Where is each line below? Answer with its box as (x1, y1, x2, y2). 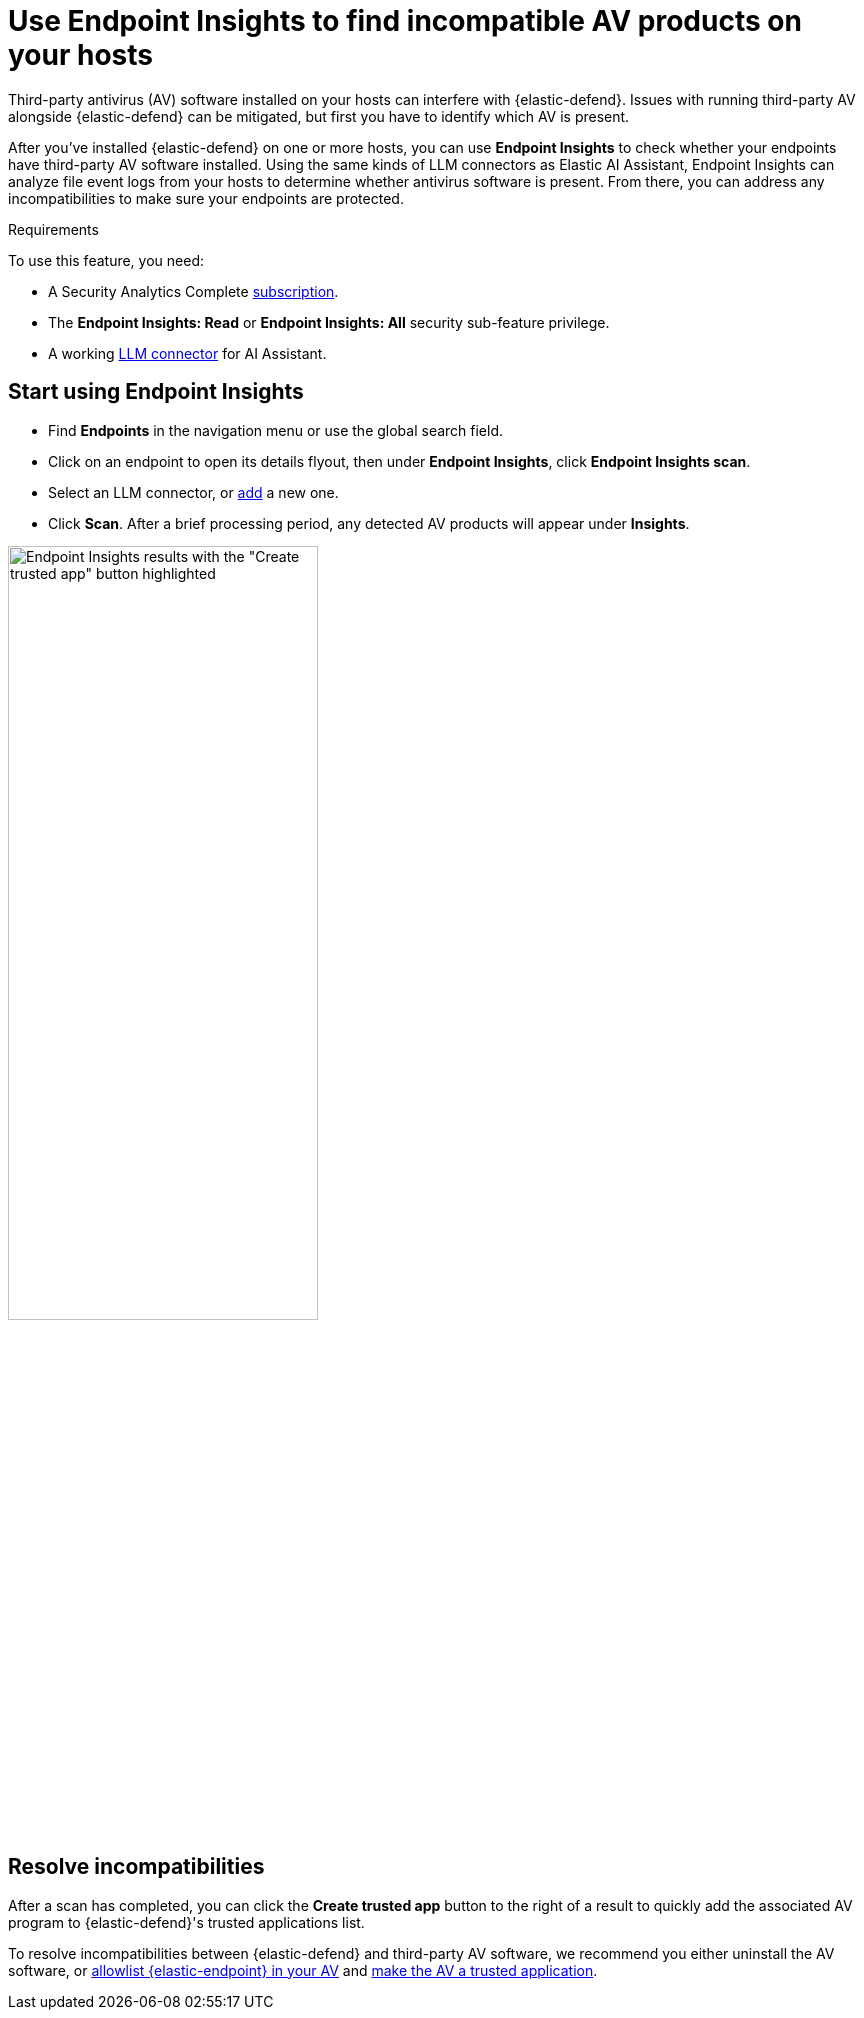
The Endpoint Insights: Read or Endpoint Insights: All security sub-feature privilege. (48, 313, 610, 331)
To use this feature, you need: (8, 251, 204, 269)
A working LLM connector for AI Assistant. (48, 344, 327, 362)
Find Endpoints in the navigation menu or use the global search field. (48, 421, 504, 439)
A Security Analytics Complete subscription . (48, 282, 339, 300)
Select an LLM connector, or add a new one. (48, 483, 339, 501)
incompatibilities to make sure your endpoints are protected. (8, 189, 404, 207)
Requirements (8, 220, 99, 238)
